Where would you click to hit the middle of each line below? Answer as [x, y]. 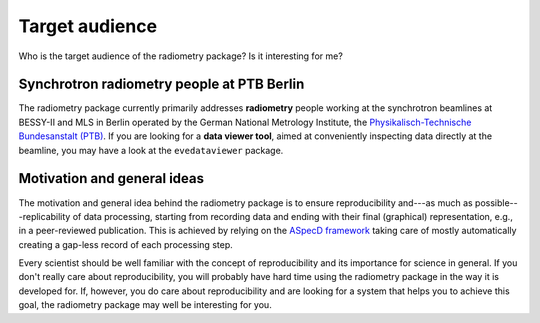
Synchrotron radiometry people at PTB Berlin [161, 84]
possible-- [497, 202]
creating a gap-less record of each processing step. [126, 244]
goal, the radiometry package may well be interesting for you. [145, 305]
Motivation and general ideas [111, 178]
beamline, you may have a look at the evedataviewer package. [151, 150]
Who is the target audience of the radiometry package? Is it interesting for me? [181, 56]
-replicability [44, 216]
